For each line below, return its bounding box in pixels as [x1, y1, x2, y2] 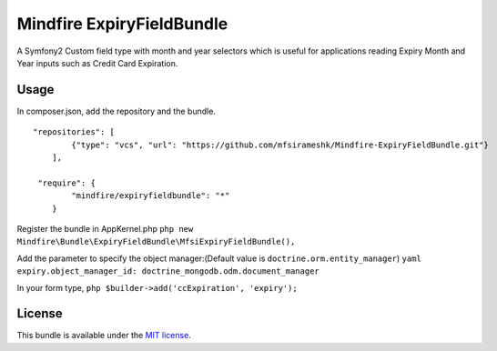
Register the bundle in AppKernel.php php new [16, 223, 194, 234]
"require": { [37, 177, 96, 188]
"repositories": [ [33, 127, 116, 137]
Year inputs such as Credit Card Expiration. [16, 57, 178, 68]
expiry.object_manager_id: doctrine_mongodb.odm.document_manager [16, 266, 320, 276]
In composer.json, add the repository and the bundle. [16, 105, 216, 116]
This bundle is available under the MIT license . [16, 330, 191, 341]
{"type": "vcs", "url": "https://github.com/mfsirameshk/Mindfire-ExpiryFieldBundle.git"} [71, 139, 489, 150]
